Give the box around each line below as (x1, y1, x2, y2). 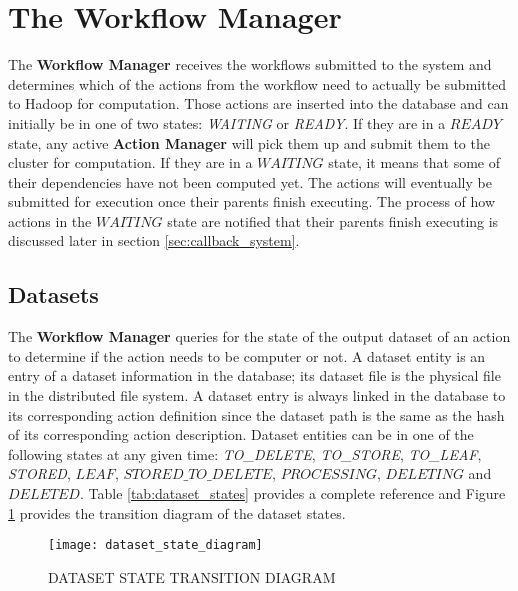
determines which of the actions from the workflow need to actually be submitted (8, 73, 507, 94)
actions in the (8, 210, 92, 231)
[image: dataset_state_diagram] (48, 538, 263, 553)
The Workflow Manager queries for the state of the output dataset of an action (8, 326, 511, 347)
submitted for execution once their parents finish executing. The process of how (8, 191, 496, 212)
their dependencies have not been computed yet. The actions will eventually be (8, 171, 492, 192)
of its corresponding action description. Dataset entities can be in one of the (8, 424, 474, 445)
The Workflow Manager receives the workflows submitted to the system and (8, 54, 492, 75)
